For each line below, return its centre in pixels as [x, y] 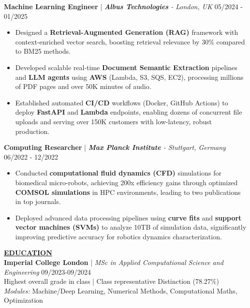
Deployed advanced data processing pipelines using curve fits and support [128, 217]
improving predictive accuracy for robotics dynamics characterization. [118, 236]
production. [32, 131]
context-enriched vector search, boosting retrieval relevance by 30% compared [130, 41]
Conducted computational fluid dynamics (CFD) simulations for [118, 173]
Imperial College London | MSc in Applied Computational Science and [114, 262]
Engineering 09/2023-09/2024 [47, 271]
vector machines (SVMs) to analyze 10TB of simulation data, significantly [131, 227]
